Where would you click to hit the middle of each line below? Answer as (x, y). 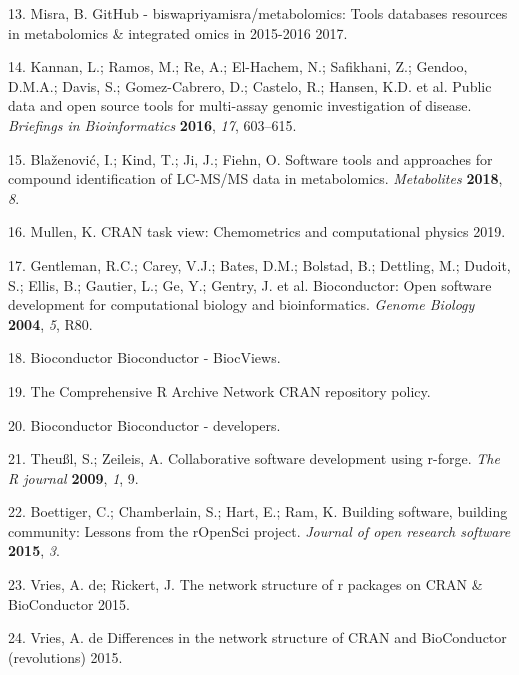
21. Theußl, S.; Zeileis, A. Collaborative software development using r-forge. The (254, 458)
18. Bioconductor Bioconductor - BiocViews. (144, 357)
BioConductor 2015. (69, 603)
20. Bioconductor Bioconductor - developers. (144, 424)
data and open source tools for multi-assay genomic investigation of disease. (240, 105)
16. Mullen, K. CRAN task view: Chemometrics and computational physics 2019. (257, 231)
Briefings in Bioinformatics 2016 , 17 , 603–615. (152, 124)
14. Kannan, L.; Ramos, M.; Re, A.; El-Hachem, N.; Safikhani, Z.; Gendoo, (238, 66)
